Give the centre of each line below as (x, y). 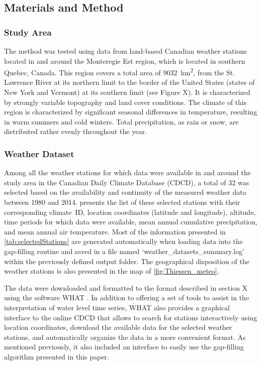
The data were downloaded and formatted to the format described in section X (126, 287)
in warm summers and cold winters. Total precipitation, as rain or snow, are (121, 121)
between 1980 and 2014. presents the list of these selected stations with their (122, 202)
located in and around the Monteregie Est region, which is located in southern (125, 60)
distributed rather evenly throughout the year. (75, 131)
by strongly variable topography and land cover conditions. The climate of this (125, 102)
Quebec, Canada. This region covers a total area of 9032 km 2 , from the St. (120, 72)
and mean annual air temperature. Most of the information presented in (115, 231)
